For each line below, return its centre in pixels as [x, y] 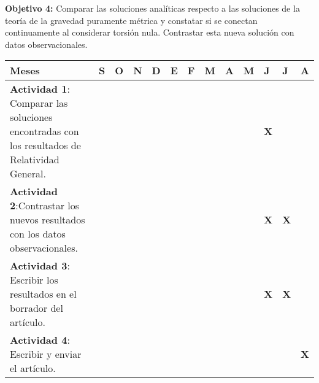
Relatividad [35, 160]
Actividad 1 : [40, 89]
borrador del [37, 308]
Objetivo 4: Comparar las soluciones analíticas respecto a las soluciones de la [152, 8]
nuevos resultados [48, 220]
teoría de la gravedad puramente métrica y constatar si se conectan [131, 20]
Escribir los [34, 280]
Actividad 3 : [40, 266]
